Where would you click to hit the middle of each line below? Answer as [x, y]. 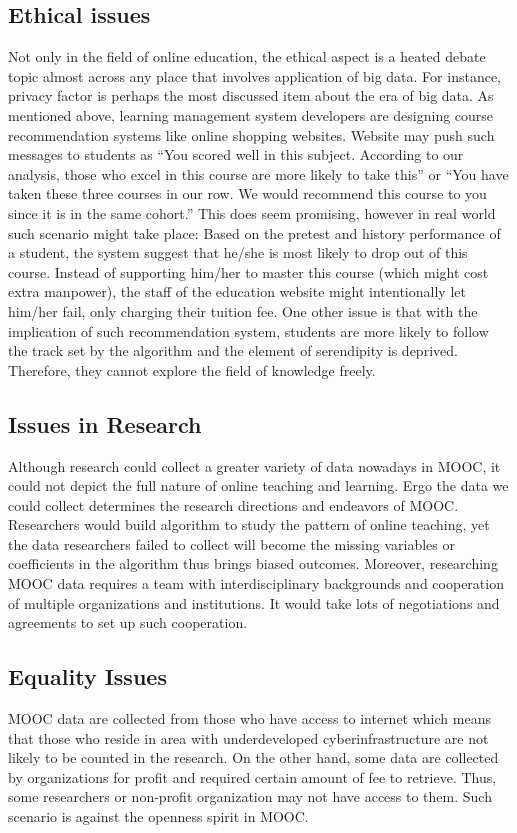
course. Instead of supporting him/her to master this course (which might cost [248, 271]
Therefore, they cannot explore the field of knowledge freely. [192, 369]
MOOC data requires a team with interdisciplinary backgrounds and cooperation [256, 583]
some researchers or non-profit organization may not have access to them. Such [250, 796]
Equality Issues [87, 676]
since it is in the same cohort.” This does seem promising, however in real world [252, 212]
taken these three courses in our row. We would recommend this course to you [247, 193]
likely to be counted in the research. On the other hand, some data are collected [253, 757]
